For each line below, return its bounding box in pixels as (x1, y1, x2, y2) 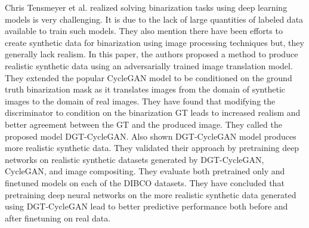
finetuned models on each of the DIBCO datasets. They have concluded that (5, 176, 285, 189)
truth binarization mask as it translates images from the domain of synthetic (5, 83, 286, 95)
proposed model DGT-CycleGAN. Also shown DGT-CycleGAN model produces (5, 130, 296, 142)
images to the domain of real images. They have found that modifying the (5, 94, 276, 107)
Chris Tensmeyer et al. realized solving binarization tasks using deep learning (5, 1, 288, 13)
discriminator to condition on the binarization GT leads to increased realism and (5, 106, 301, 119)
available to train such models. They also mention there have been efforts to (5, 24, 283, 37)
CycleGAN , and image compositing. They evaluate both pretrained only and (5, 165, 285, 177)
